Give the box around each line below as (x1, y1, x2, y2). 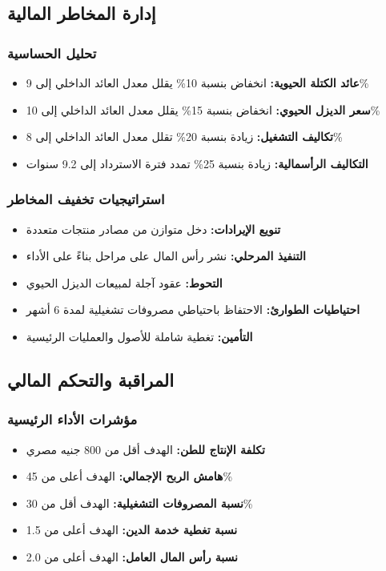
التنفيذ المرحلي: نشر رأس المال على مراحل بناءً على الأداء (26, 247, 306, 264)
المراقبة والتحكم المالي (7, 367, 175, 392)
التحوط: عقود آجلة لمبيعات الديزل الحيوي (26, 274, 223, 291)
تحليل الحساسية (7, 42, 97, 62)
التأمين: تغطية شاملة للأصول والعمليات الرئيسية (26, 328, 253, 344)
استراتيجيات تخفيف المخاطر (7, 189, 165, 209)
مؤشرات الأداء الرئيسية (7, 409, 138, 429)
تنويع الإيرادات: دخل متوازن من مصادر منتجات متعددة (26, 220, 281, 237)
